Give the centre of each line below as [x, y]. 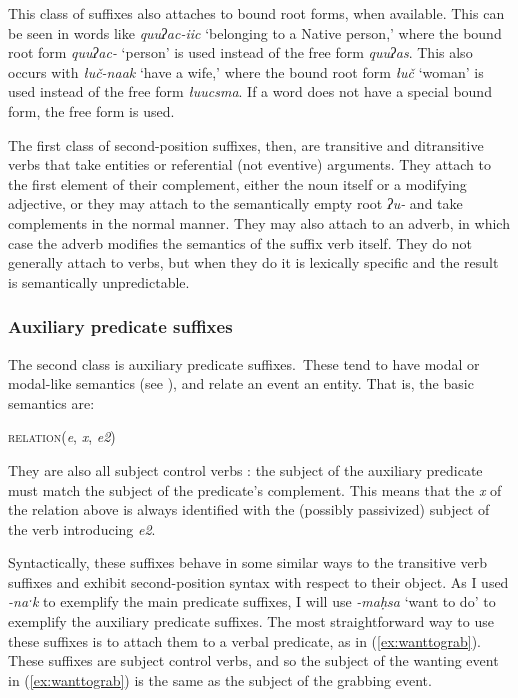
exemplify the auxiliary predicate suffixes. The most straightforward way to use [251, 621]
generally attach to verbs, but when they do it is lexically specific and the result [253, 262]
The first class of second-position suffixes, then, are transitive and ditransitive [246, 144]
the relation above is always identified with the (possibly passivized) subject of [249, 509]
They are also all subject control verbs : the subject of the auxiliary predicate [245, 469]
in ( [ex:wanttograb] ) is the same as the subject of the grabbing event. [220, 679]
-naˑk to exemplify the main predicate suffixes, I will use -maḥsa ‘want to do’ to [252, 601]
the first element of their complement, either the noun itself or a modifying [237, 183]
